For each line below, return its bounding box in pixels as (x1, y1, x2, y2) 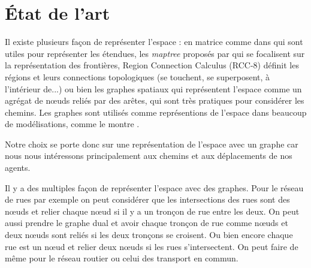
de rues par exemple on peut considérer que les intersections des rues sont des (5, 193, 290, 206)
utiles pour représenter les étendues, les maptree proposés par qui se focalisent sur (5, 47, 305, 59)
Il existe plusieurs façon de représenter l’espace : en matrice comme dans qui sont (5, 35, 303, 48)
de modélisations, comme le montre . (5, 118, 140, 130)
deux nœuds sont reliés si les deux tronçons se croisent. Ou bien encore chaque (5, 228, 293, 241)
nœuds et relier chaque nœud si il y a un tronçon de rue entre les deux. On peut (5, 204, 300, 217)
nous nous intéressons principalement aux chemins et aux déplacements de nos (5, 149, 292, 162)
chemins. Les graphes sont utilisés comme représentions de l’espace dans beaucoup (5, 106, 307, 118)
